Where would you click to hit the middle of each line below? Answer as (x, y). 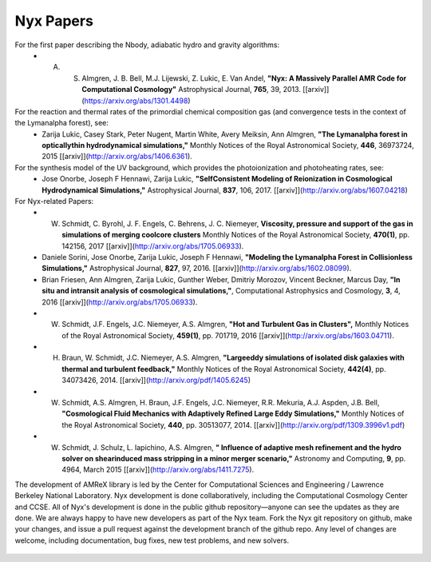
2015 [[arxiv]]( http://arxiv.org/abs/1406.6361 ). (117, 157)
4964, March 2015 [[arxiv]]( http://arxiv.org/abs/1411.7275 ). (158, 470)
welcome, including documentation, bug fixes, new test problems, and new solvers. (152, 540)
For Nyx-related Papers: (54, 201)
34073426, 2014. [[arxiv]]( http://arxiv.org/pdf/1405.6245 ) (156, 381)
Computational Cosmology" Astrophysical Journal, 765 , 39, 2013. (191, 90)
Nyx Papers (54, 21)
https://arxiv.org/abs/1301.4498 (136, 101)
